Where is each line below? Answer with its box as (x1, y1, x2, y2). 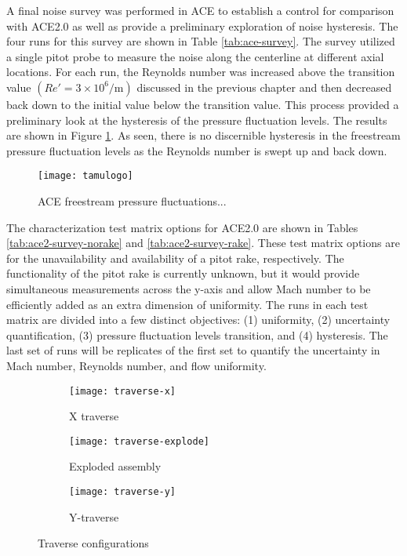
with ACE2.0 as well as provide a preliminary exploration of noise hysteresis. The (6, 17, 398, 34)
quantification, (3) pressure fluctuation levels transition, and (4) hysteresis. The (6, 326, 388, 343)
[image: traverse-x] (69, 385, 176, 397)
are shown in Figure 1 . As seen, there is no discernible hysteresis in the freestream (6, 127, 401, 144)
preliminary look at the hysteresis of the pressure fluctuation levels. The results (6, 111, 387, 128)
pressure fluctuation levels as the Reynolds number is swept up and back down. (6, 142, 387, 158)
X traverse (69, 408, 119, 424)
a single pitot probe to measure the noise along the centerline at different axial (6, 48, 384, 64)
